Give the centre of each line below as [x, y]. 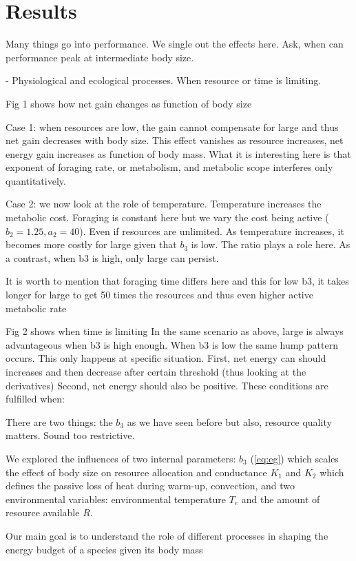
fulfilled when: [35, 399]
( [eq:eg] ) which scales [294, 458]
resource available [43, 512]
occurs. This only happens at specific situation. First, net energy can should [166, 358]
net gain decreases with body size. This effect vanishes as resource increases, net [175, 140]
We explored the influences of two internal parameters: [121, 458]
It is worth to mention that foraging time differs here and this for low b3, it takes [177, 281]
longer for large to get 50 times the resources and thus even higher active [159, 295]
